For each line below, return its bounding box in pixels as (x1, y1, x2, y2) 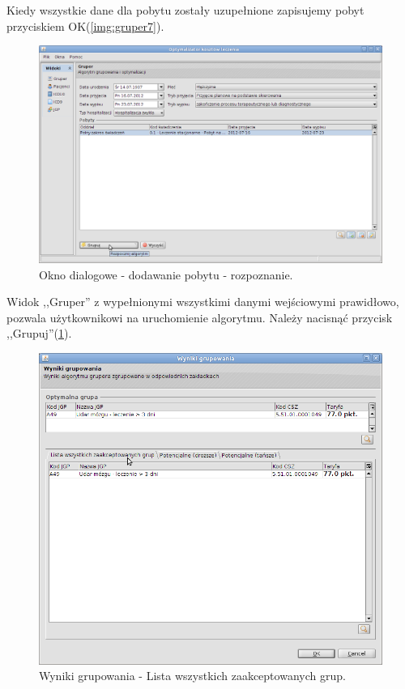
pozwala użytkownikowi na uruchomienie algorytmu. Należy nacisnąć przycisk (6, 308, 393, 325)
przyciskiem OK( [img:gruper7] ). (6, 17, 164, 34)
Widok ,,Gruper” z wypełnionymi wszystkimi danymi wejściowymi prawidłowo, (6, 293, 399, 310)
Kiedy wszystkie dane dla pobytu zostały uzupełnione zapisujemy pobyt (6, 2, 364, 18)
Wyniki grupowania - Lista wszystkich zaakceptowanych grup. (39, 667, 346, 684)
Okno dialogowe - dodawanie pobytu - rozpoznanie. (39, 266, 293, 283)
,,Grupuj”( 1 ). (6, 325, 72, 342)
